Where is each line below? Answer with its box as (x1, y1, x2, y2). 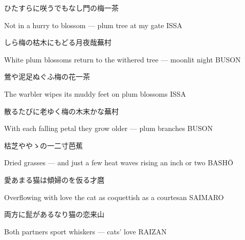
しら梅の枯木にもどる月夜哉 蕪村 (4, 37, 112, 48)
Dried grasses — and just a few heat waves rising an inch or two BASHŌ (4, 157, 233, 168)
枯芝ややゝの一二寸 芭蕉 (4, 140, 83, 150)
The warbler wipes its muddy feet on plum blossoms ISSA (4, 88, 186, 99)
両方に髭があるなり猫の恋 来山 (4, 209, 104, 220)
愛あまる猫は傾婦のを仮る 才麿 (4, 174, 104, 185)
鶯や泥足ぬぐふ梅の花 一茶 (4, 71, 90, 82)
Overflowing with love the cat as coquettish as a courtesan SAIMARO (4, 191, 224, 202)
